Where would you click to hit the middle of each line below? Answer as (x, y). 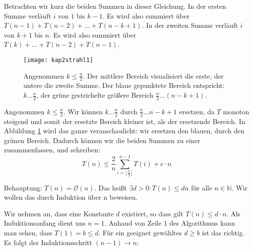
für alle (202, 187)
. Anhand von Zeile (133, 223)
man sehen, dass (28, 232)
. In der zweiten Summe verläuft (190, 25)
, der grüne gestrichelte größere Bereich (95, 95)
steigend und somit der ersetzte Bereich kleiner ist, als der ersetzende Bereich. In (125, 121)
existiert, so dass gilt (153, 213)
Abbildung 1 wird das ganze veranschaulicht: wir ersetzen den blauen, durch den (124, 131)
